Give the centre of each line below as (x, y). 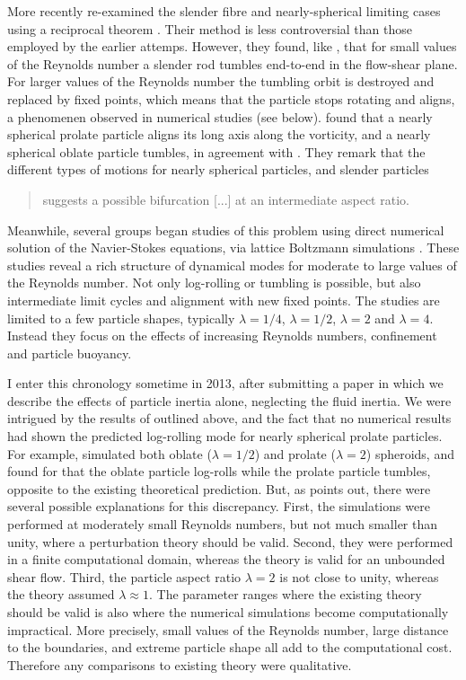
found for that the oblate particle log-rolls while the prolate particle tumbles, (219, 471)
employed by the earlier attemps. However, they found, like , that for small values (232, 46)
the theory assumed (61, 594)
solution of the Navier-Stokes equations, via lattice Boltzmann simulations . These (233, 247)
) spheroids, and (410, 453)
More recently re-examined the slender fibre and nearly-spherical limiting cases (224, 11)
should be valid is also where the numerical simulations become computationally (228, 612)
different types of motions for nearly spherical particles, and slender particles (218, 169)
